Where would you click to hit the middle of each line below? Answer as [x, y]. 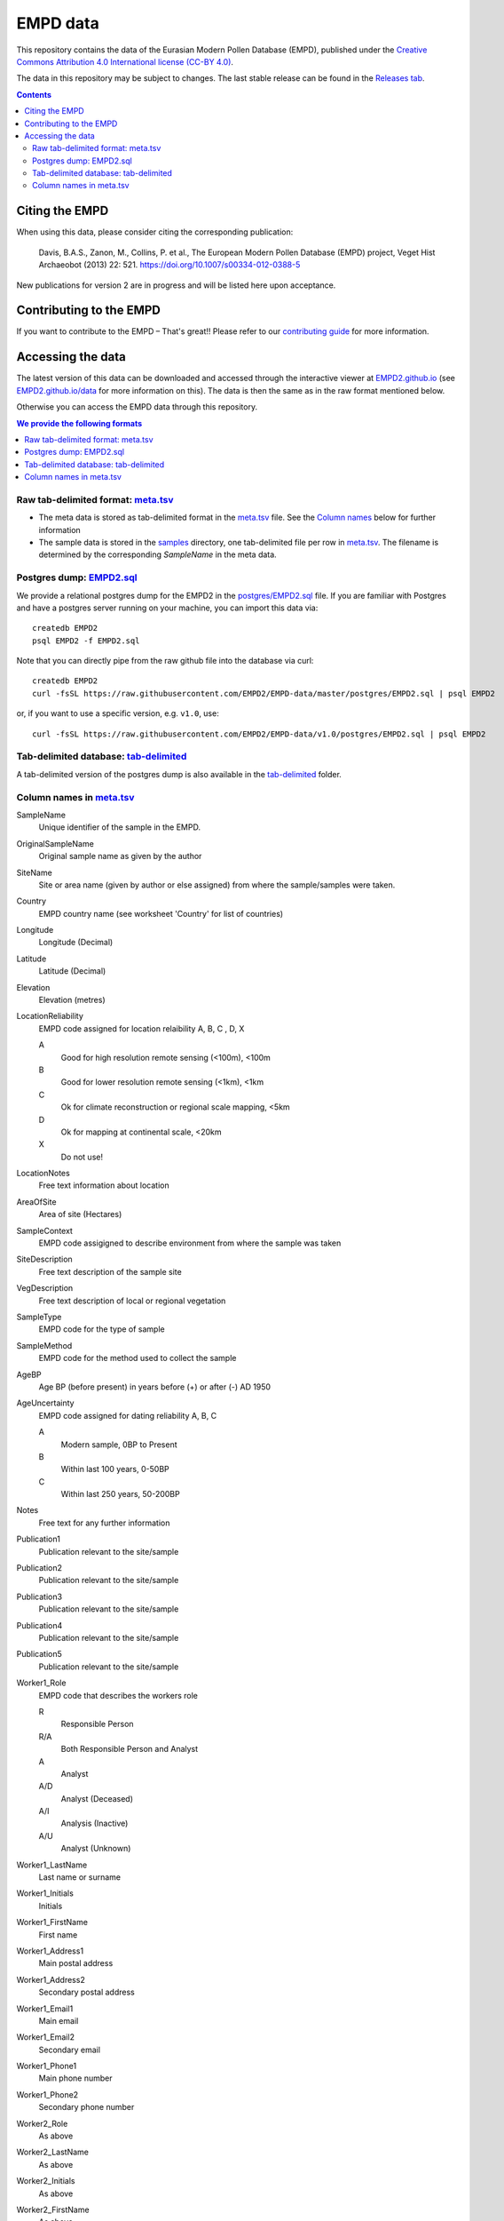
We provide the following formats [79, 423]
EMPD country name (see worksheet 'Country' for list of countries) [161, 913]
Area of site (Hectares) [80, 1214]
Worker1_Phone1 [47, 2066]
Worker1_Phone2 [47, 2094]
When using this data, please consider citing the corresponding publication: [155, 232]
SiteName [34, 872]
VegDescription [45, 1288]
